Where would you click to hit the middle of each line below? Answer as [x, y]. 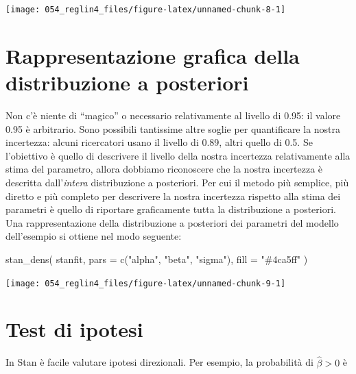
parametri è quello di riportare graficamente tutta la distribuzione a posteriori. [171, 209]
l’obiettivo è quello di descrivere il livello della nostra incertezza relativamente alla [178, 155]
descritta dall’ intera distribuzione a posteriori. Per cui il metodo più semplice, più [177, 182]
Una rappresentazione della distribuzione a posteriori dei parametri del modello [172, 222]
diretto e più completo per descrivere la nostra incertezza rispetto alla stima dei [173, 196]
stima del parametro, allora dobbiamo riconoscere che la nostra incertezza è [164, 169]
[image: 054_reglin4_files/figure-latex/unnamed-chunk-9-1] [146, 283]
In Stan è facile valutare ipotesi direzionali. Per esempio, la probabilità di [159, 362]
